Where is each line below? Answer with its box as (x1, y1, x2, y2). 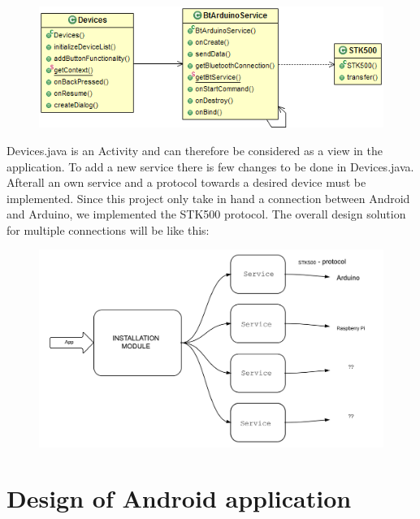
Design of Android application (6, 482, 352, 515)
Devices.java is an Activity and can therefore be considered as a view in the (6, 141, 383, 158)
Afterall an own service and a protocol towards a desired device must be (6, 174, 366, 191)
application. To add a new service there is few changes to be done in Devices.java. (6, 158, 414, 175)
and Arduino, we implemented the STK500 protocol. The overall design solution (6, 205, 406, 223)
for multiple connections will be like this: (6, 221, 210, 238)
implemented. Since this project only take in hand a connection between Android (6, 189, 410, 206)
